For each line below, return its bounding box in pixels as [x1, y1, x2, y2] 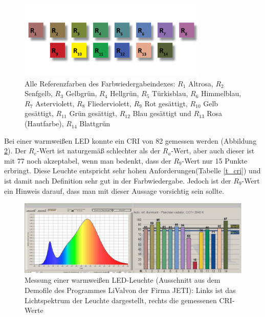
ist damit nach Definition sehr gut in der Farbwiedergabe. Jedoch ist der [4, 175, 231, 186]
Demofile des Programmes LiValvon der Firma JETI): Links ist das [25, 285, 236, 296]
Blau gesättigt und [132, 108, 191, 119]
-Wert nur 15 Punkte [182, 155, 248, 166]
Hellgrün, [109, 88, 139, 99]
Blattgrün [79, 118, 110, 129]
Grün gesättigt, [69, 108, 117, 119]
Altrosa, [188, 78, 213, 88]
